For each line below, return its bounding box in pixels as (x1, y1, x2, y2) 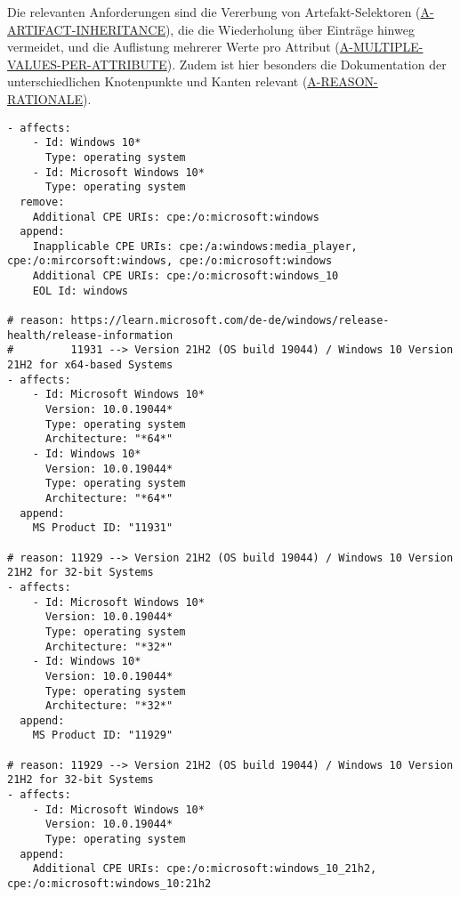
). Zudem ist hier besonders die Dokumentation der (166, 54, 447, 73)
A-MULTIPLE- (339, 37, 424, 56)
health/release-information (7, 328, 174, 342)
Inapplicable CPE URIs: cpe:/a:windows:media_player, (32, 239, 358, 253)
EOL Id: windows (32, 284, 129, 297)
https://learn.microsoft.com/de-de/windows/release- (70, 314, 390, 327)
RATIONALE (7, 89, 83, 108)
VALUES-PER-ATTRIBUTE (7, 54, 167, 73)
